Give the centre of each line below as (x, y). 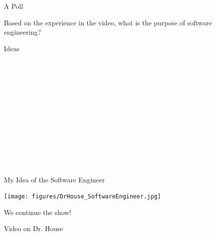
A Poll (14, 6)
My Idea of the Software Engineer (54, 179)
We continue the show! (38, 212)
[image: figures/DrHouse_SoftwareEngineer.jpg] (83, 197)
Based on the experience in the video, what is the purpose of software (108, 22)
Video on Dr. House (34, 228)
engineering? (22, 32)
